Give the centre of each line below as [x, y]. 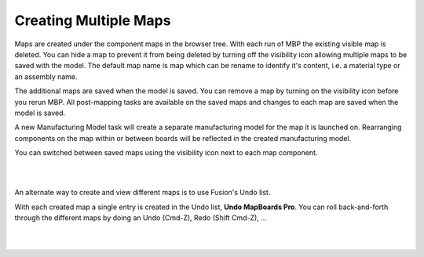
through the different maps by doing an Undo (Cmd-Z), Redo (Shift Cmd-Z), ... [141, 218]
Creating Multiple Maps [93, 20]
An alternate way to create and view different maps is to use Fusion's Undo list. [143, 193]
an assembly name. [46, 76]
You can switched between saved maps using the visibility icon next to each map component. [166, 153]
